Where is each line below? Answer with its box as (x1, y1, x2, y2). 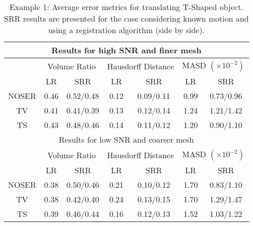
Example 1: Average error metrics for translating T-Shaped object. (9, 1, 243, 13)
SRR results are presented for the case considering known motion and (4, 13, 249, 24)
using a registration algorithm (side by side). (48, 24, 205, 36)
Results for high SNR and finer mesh (51, 44, 202, 56)
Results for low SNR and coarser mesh (59, 134, 194, 145)
